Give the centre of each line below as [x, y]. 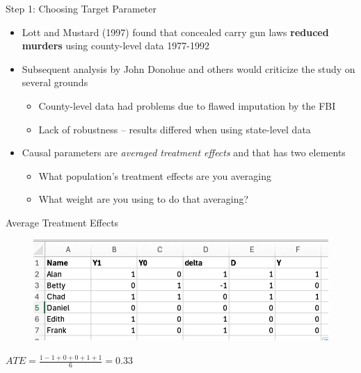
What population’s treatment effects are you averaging [155, 175]
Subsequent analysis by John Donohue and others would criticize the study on [188, 68]
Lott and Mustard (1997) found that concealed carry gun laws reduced [175, 32]
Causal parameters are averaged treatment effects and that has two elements [184, 152]
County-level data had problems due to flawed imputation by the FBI [187, 105]
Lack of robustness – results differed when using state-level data [175, 129]
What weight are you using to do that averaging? [144, 199]
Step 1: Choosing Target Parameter [81, 8]
